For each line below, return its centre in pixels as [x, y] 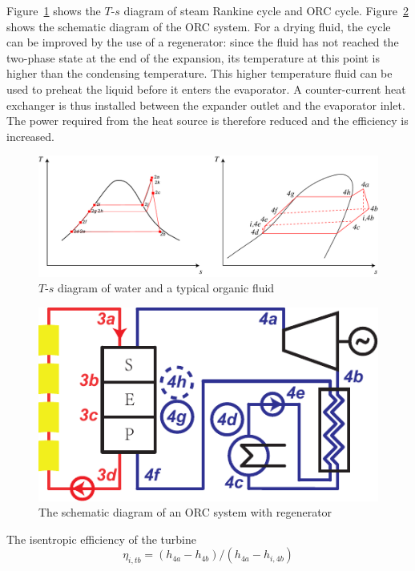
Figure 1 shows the [54, 10]
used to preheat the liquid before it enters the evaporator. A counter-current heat [206, 88]
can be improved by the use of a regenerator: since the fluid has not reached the [203, 42]
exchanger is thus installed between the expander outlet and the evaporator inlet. [206, 105]
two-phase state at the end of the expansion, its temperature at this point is [193, 57]
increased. [31, 136]
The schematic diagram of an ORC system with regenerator [185, 512]
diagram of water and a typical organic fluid [166, 288]
